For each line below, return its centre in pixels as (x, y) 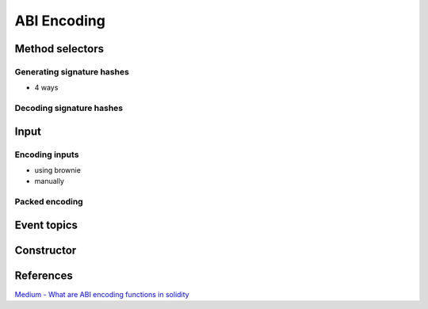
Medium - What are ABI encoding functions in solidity (102, 294)
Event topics (46, 225)
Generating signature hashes (72, 71)
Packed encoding (49, 202)
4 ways (46, 88)
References (44, 275)
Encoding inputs (47, 154)
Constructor (46, 250)
